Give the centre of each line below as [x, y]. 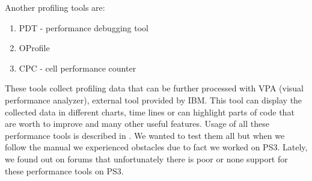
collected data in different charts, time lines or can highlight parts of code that [150, 112]
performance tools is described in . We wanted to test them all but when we [145, 135]
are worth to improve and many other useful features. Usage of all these [137, 124]
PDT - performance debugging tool [84, 27]
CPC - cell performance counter [78, 68]
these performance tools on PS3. [64, 170]
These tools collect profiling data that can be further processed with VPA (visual [154, 88]
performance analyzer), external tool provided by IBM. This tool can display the [154, 100]
